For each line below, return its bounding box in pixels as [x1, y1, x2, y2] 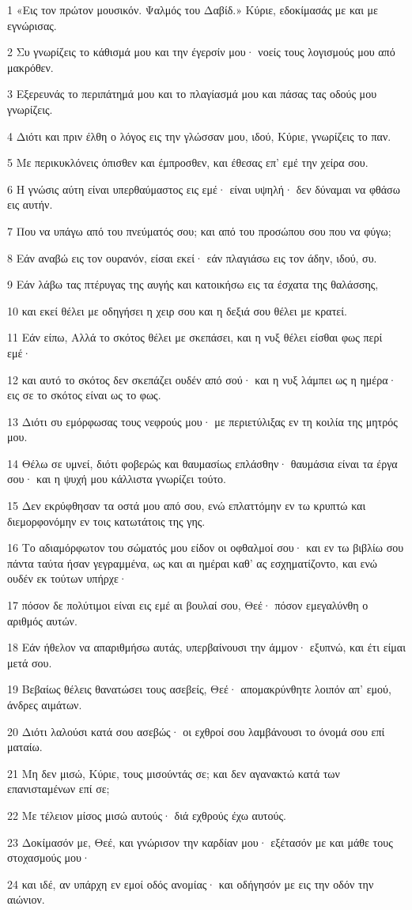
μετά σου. [7, 654, 52, 670]
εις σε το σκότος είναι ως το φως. [7, 387, 161, 403]
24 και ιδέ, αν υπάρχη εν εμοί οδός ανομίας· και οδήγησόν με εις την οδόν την [7, 875, 374, 892]
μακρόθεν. [7, 59, 54, 75]
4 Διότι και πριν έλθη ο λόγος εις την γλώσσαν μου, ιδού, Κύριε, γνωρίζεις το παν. [7, 127, 391, 144]
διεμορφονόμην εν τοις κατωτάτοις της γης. [7, 512, 206, 529]
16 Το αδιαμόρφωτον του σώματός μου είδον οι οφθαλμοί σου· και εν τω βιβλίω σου [7, 539, 404, 556]
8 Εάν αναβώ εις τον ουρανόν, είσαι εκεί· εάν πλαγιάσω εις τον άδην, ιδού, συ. [7, 249, 377, 266]
